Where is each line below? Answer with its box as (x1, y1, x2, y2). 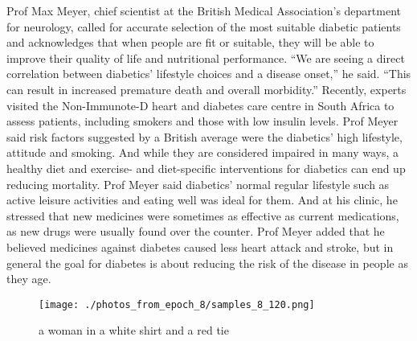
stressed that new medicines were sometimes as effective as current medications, (6, 207, 399, 224)
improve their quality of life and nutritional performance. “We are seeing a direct (6, 49, 405, 66)
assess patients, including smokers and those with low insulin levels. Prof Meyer (6, 113, 399, 129)
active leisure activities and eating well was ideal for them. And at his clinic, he (6, 191, 398, 208)
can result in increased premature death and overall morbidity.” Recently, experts (6, 80, 407, 97)
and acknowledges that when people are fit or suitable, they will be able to (6, 34, 374, 51)
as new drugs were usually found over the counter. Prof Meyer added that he (6, 223, 385, 240)
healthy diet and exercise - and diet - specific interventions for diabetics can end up (6, 159, 406, 176)
